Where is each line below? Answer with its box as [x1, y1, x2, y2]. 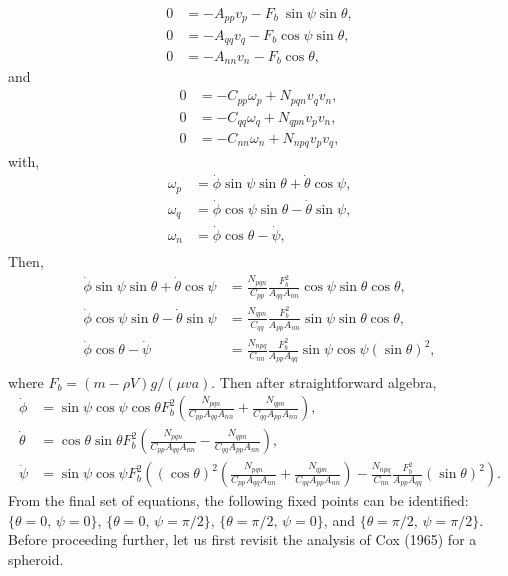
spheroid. [8, 548, 64, 569]
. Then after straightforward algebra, [211, 371, 437, 392]
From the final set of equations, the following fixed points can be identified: [8, 490, 469, 511]
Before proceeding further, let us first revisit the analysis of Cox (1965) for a [8, 529, 477, 550]
